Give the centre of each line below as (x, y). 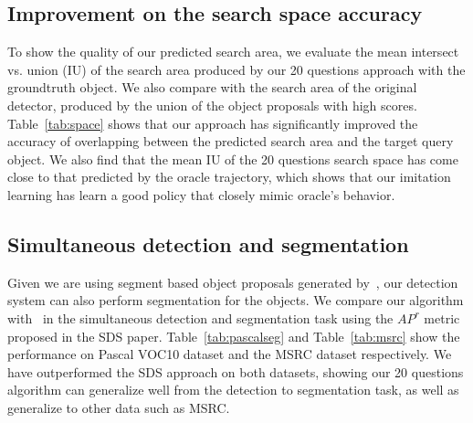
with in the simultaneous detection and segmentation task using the (200, 317)
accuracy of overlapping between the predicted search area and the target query (231, 141)
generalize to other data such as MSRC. (119, 407)
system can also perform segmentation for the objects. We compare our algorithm (236, 300)
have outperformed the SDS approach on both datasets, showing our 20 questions (236, 371)
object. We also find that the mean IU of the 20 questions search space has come (233, 159)
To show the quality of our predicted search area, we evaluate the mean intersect (233, 52)
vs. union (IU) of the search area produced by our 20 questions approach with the (236, 69)
